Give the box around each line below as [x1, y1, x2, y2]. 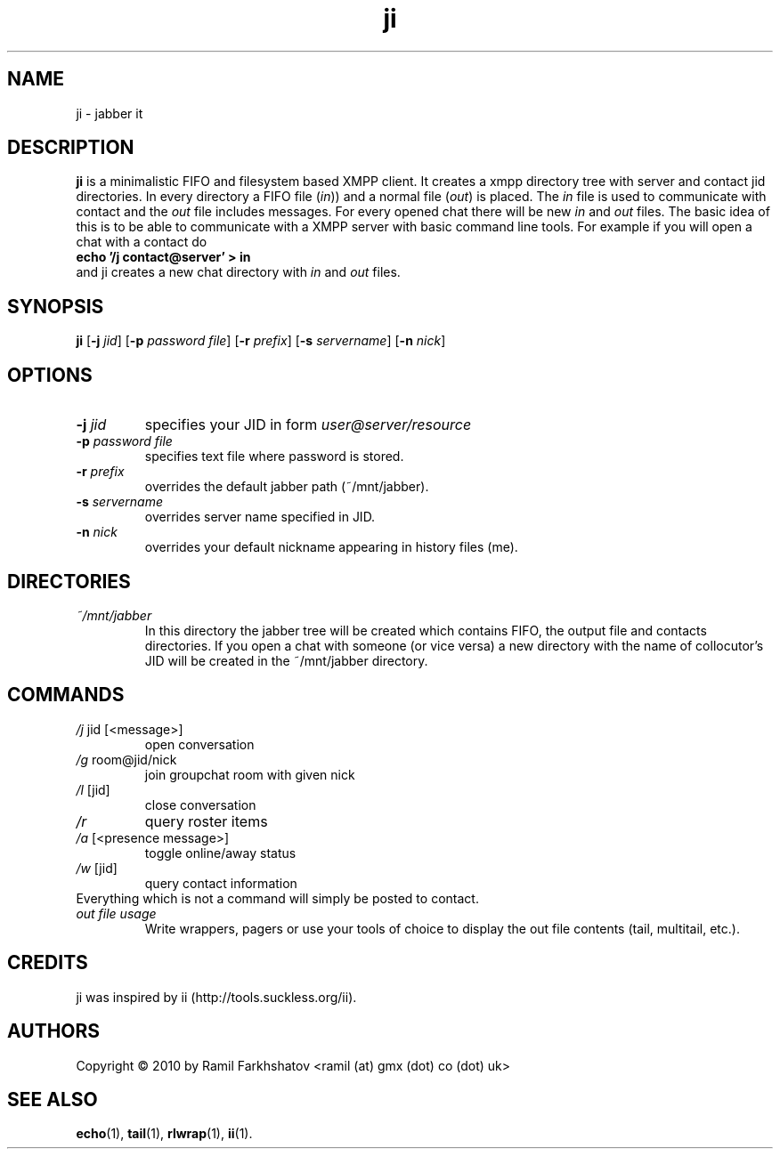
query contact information [144, 875, 297, 891]
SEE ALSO [7, 1087, 98, 1111]
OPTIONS [7, 363, 93, 386]
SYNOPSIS [7, 295, 104, 318]
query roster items [144, 812, 268, 830]
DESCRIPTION [7, 136, 134, 159]
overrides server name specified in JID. [144, 509, 376, 525]
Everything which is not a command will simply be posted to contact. [76, 890, 479, 906]
